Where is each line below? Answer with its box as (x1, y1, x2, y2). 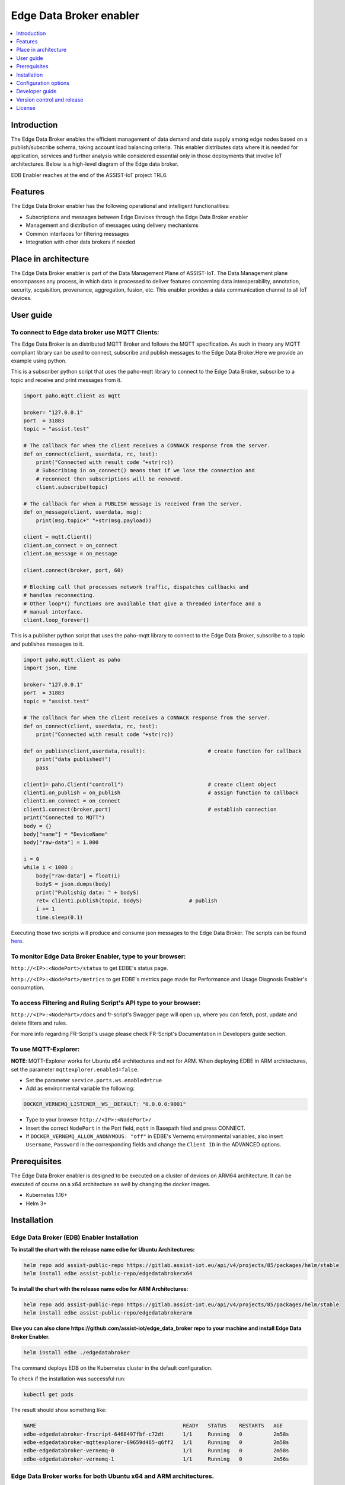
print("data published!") (36, 756, 111, 763)
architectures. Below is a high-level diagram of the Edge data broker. (11, 160, 179, 168)
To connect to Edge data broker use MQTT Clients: (11, 328, 159, 336)
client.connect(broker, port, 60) (23, 567, 124, 573)
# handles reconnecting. (23, 592, 96, 599)
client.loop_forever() (23, 617, 90, 624)
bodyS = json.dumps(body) (36, 881, 111, 887)
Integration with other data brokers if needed (25, 238, 136, 245)
